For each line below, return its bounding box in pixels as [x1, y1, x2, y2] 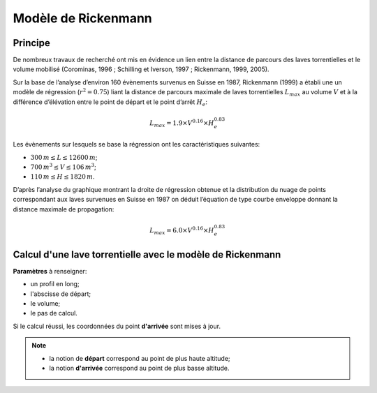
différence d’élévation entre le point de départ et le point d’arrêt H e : [13, 98, 208, 107]
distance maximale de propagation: [13, 205, 114, 213]
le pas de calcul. [30, 309, 78, 318]
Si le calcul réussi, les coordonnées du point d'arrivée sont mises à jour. [13, 322, 221, 330]
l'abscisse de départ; [30, 290, 91, 298]
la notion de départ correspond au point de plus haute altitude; [49, 354, 230, 362]
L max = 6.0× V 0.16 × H [149, 225, 214, 236]
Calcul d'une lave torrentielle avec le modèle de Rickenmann [13, 249, 281, 260]
